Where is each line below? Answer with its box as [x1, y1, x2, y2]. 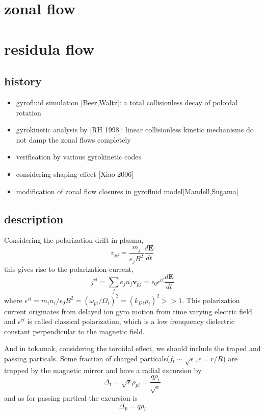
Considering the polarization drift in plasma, [4, 235, 144, 245]
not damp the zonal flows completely [16, 134, 131, 145]
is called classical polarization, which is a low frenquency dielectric [27, 316, 234, 327]
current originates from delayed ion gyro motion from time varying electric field [4, 306, 252, 316]
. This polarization [182, 294, 240, 305]
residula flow [4, 38, 95, 59]
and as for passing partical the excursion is [4, 392, 138, 403]
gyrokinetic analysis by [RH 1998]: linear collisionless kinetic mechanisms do [16, 124, 254, 135]
